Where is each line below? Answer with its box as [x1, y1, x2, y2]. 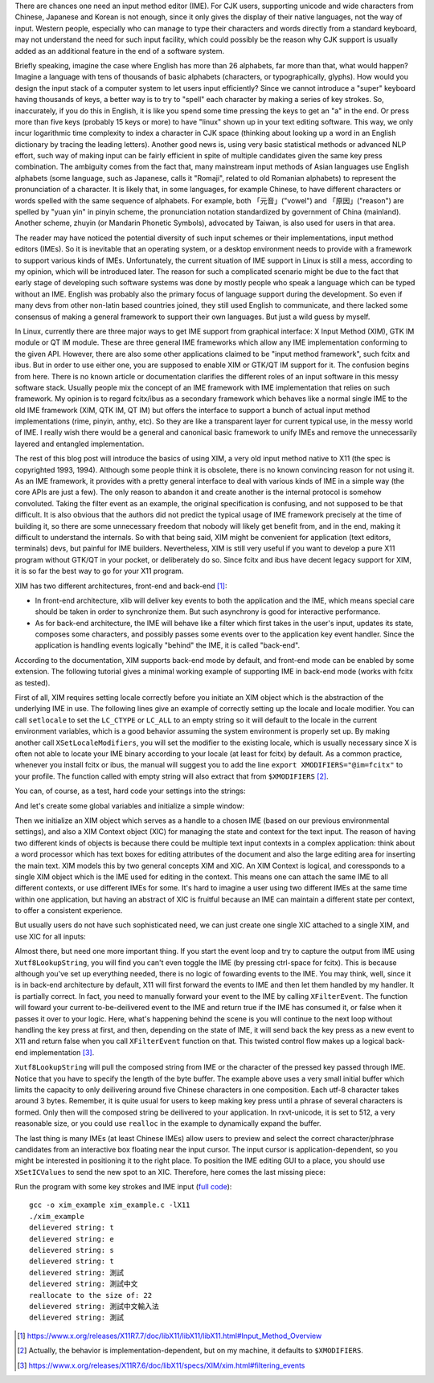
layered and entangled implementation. [14, 439, 145, 448]
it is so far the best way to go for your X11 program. [14, 567, 184, 576]
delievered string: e [29, 1234, 114, 1243]
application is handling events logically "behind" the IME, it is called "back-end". [35, 640, 301, 650]
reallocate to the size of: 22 [29, 1291, 153, 1299]
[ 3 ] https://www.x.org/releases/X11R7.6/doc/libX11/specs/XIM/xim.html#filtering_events [17, 1360, 305, 1370]
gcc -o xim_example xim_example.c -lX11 [29, 1201, 190, 1209]
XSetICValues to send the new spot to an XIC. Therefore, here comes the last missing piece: [14, 1167, 325, 1176]
